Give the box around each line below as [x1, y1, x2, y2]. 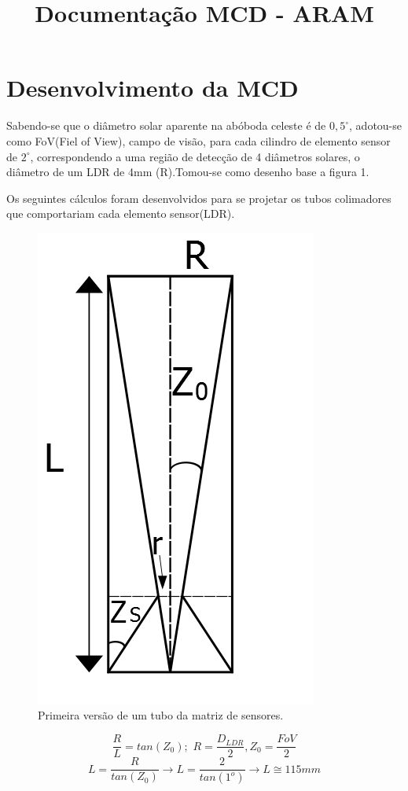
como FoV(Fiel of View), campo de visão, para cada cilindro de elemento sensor [6, 132, 391, 149]
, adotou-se [349, 117, 402, 134]
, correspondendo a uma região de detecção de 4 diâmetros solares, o [30, 148, 360, 164]
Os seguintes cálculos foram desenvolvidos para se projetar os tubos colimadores [6, 189, 391, 206]
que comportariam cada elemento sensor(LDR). [6, 205, 235, 222]
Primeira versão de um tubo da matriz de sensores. [38, 707, 284, 723]
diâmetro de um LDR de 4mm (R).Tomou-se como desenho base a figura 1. [6, 164, 369, 180]
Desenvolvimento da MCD [6, 72, 299, 104]
